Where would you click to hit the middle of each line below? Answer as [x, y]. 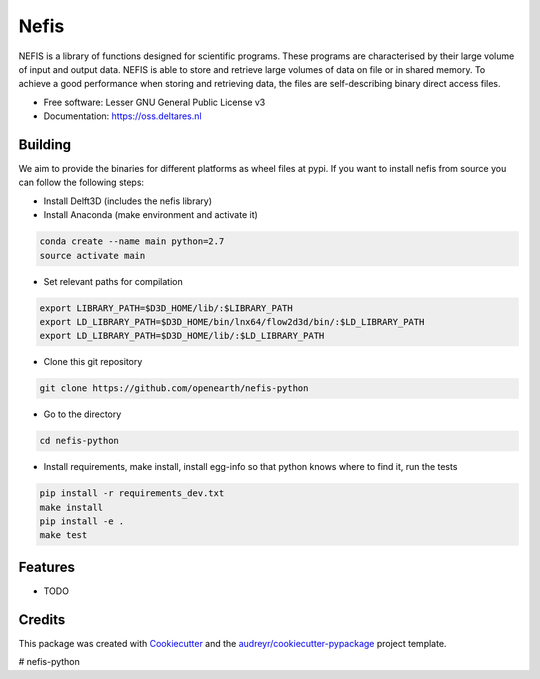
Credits [42, 619]
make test [63, 535]
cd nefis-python [79, 441]
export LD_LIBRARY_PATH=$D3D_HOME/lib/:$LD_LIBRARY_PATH [182, 336]
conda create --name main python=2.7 [132, 241]
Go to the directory [82, 414]
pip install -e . [82, 521]
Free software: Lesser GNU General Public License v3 [154, 102]
